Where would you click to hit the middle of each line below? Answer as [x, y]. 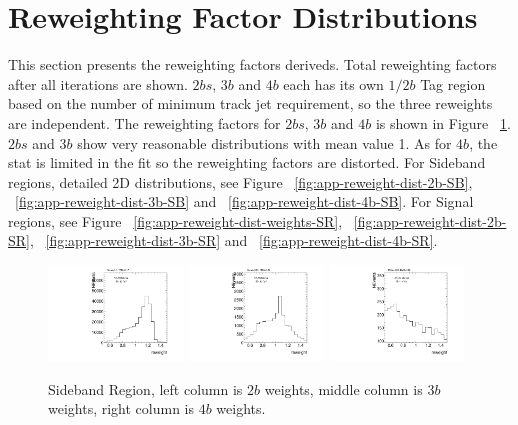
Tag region [453, 83]
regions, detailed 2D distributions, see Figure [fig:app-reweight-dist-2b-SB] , [240, 181]
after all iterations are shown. [98, 83]
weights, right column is [121, 408]
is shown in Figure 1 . [443, 122]
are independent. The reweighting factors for [144, 122]
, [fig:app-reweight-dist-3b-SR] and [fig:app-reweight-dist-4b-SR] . [233, 240]
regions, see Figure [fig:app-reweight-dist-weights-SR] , [175, 220]
